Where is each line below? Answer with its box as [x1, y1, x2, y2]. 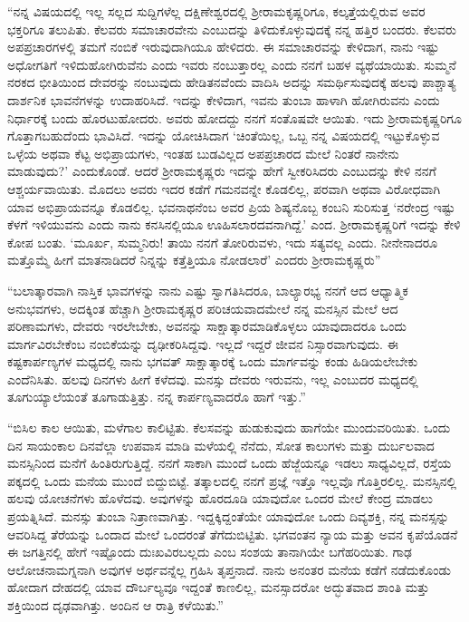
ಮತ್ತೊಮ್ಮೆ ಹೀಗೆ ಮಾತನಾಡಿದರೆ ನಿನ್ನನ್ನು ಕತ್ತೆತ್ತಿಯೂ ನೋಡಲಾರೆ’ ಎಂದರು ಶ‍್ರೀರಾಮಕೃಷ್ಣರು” [7, 250, 381, 269]
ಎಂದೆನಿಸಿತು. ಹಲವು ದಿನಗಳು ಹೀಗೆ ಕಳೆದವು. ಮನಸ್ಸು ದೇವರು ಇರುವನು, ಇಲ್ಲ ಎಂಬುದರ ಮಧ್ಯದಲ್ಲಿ [7, 369, 418, 388]
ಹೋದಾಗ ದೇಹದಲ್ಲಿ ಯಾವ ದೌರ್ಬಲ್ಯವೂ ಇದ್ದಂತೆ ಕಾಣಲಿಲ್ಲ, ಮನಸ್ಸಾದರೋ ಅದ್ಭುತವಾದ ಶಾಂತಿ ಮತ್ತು [7, 578, 430, 597]
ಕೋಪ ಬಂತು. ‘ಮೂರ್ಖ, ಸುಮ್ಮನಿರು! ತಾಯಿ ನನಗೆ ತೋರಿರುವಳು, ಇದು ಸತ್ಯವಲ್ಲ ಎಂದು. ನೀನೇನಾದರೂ [7, 232, 438, 251]
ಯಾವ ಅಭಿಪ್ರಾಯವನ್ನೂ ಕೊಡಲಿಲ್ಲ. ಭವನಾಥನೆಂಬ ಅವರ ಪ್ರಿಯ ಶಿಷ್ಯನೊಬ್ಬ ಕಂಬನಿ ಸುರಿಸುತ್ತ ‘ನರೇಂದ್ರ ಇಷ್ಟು [7, 197, 455, 216]
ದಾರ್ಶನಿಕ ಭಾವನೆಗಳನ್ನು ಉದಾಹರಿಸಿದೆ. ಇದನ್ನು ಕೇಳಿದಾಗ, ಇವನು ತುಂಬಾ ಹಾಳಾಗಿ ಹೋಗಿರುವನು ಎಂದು [7, 90, 440, 109]
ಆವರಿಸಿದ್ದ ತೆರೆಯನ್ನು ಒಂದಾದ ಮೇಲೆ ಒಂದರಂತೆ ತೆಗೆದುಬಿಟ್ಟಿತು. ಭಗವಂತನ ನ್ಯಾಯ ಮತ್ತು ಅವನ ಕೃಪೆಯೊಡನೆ [7, 524, 458, 543]
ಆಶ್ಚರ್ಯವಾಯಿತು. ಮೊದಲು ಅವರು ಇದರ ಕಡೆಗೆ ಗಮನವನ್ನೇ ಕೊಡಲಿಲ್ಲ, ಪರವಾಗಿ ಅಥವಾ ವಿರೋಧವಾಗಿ [7, 179, 441, 198]
